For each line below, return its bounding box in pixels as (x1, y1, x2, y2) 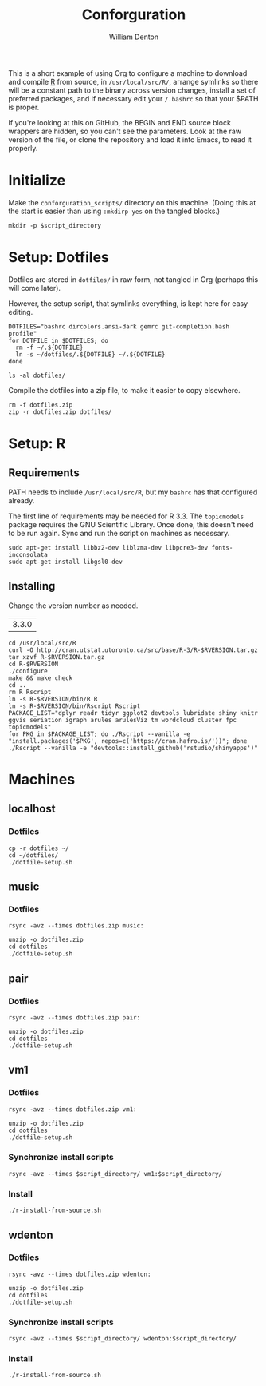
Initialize (8, 172, 66, 189)
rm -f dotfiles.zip (8, 401, 73, 409)
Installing (8, 579, 56, 593)
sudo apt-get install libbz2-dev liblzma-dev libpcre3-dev (8, 543, 209, 552)
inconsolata (8, 550, 48, 558)
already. (8, 495, 35, 505)
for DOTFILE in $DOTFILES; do (8, 336, 109, 344)
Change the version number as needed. (8, 601, 139, 610)
